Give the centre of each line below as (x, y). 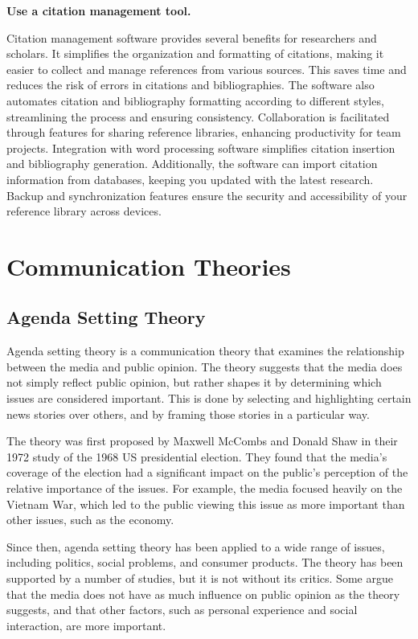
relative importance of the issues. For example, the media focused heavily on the (205, 488)
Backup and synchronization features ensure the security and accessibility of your (207, 195)
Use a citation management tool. (99, 10)
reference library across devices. (84, 211)
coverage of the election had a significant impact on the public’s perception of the (207, 472)
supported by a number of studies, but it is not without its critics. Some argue (200, 578)
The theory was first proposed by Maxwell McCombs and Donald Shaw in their (202, 441)
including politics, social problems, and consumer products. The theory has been (205, 562)
